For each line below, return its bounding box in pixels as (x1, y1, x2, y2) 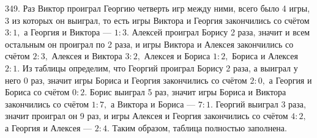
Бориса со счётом (5, 85, 70, 98)
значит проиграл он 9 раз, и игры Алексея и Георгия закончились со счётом (5, 109, 288, 122)
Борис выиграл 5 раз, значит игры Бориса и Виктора (89, 85, 286, 98)
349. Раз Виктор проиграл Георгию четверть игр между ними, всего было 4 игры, (5, 2, 310, 14)
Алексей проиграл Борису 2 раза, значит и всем (132, 26, 310, 38)
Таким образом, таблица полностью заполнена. (112, 121, 287, 134)
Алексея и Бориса (144, 49, 211, 62)
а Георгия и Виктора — (24, 26, 111, 38)
